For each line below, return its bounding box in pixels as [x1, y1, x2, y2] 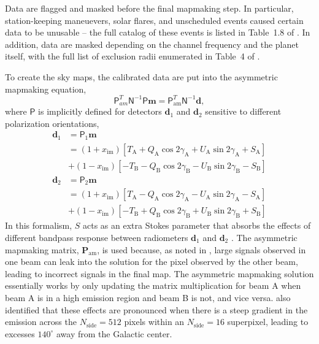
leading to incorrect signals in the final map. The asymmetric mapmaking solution [5, 267, 314, 280]
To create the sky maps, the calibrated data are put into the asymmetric [5, 70, 278, 83]
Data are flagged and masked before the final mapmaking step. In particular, [5, 2, 294, 14]
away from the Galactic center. [56, 327, 172, 340]
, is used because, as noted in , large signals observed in [97, 243, 306, 256]
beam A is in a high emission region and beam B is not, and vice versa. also [5, 291, 291, 304]
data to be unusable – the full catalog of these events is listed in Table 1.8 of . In [5, 26, 310, 39]
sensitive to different [205, 105, 282, 118]
